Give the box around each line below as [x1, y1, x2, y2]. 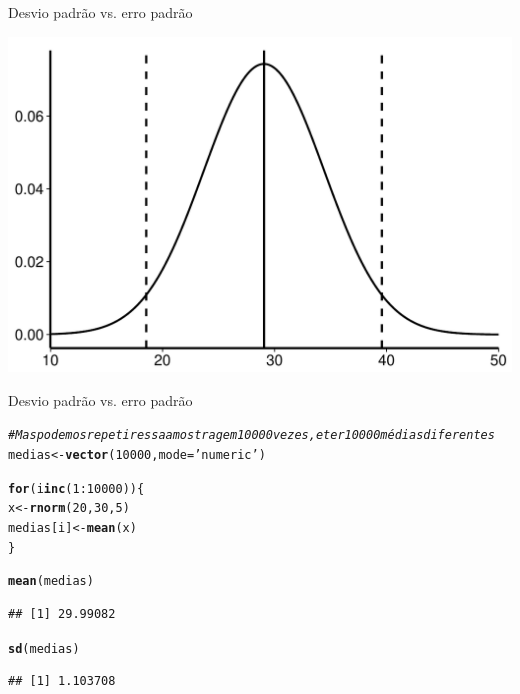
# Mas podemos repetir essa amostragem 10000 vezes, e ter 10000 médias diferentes [8, 428, 495, 443]
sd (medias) [8, 641, 80, 656]
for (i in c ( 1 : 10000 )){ [8, 481, 145, 496]
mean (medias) [8, 574, 94, 589]
